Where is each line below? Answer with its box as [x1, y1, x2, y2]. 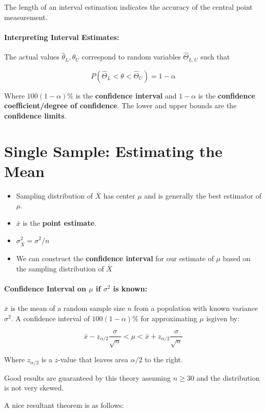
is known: [113, 283, 148, 294]
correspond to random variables [81, 51, 181, 62]
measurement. [4, 11, 48, 22]
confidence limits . [4, 110, 67, 121]
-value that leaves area [58, 354, 129, 365]
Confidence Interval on [4, 283, 86, 294]
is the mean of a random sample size [10, 303, 125, 313]
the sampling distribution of [16, 263, 104, 273]
